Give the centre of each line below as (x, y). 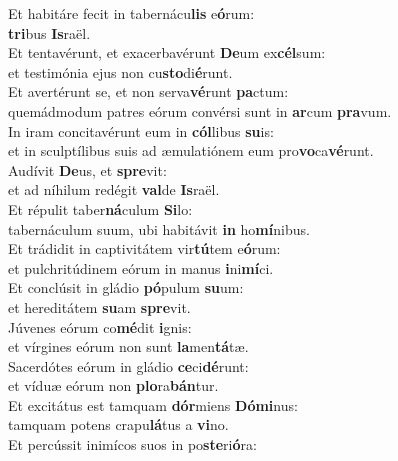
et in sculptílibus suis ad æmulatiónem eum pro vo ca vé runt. (191, 150)
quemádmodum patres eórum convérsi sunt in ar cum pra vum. (200, 110)
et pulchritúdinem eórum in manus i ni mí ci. (141, 267)
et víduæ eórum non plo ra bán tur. (113, 385)
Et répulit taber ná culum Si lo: (100, 208)
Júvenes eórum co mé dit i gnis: (100, 326)
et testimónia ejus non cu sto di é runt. (120, 71)
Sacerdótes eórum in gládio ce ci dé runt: (128, 365)
